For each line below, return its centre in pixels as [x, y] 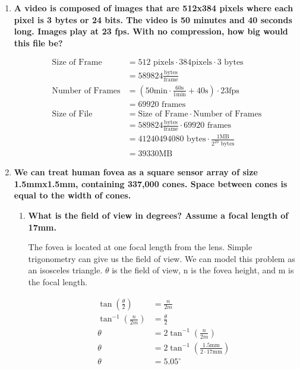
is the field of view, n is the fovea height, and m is [203, 270]
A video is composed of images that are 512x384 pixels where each [154, 8]
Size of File [72, 114]
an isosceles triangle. [65, 270]
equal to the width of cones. [72, 195]
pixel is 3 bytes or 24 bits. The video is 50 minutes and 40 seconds [153, 19]
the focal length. [58, 282]
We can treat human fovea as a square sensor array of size [136, 172]
